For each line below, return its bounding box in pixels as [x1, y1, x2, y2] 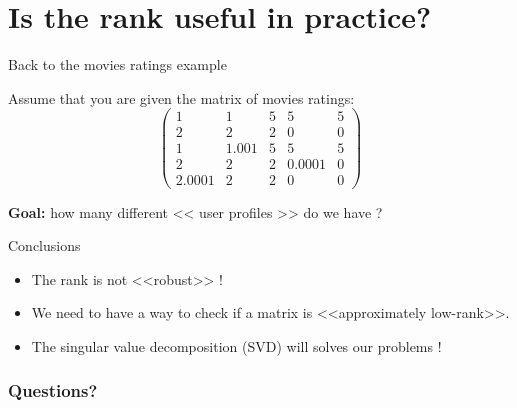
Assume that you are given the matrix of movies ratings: [8, 87, 355, 108]
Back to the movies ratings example [8, 54, 227, 75]
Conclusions [8, 235, 81, 256]
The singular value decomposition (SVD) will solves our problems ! [31, 335, 442, 356]
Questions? [8, 378, 98, 403]
